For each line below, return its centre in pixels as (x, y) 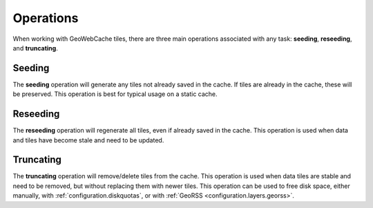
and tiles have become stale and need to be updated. (88, 140)
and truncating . (35, 48)
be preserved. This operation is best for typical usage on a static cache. (115, 94)
